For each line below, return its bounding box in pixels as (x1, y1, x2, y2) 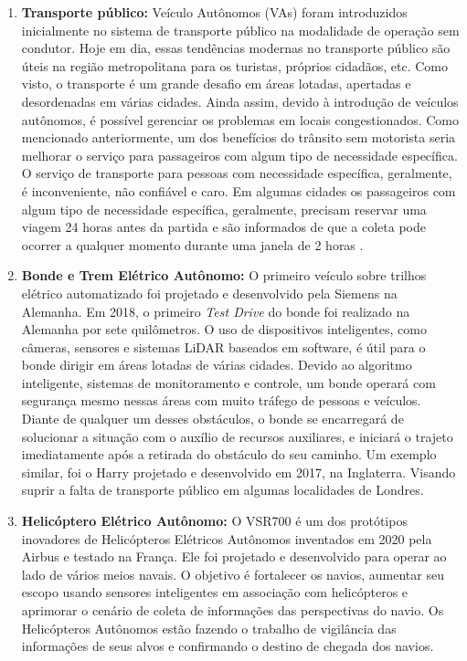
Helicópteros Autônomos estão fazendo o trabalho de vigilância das (21, 618, 397, 637)
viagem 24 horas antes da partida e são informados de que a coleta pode (21, 217, 426, 236)
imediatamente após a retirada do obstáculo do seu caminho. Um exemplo (21, 445, 437, 464)
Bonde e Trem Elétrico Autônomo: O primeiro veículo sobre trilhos (21, 266, 427, 285)
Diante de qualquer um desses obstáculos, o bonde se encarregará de (21, 409, 404, 428)
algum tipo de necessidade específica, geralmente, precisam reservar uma (21, 199, 427, 218)
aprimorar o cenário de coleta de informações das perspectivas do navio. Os (21, 601, 444, 619)
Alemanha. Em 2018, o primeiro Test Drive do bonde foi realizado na (21, 301, 410, 320)
